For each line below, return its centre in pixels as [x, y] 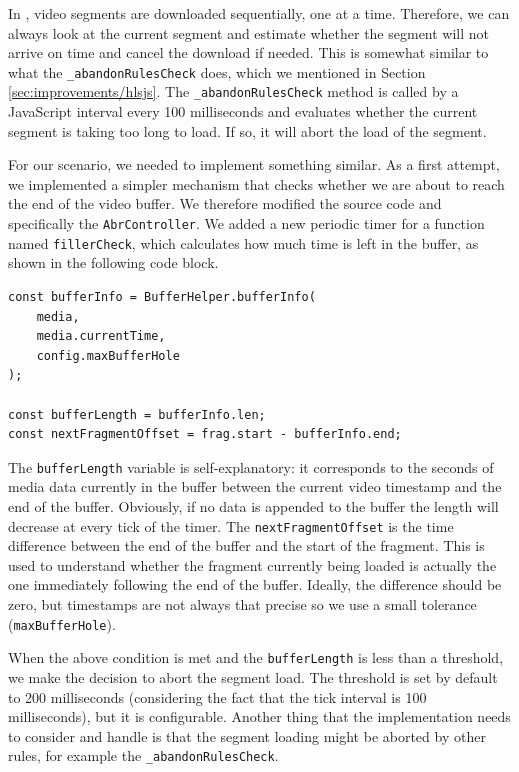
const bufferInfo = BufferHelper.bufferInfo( [162, 296]
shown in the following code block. [113, 262]
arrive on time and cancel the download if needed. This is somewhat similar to [248, 52]
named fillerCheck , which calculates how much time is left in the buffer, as [243, 242]
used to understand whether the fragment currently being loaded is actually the [252, 564]
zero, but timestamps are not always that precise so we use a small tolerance [242, 604]
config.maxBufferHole [108, 355]
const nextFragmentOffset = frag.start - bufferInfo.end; [205, 434]
